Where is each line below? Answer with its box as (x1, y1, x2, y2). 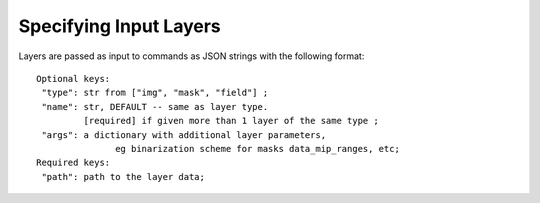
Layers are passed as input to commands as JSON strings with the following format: (18, 50, 365, 62)
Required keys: (36, 157, 111, 169)
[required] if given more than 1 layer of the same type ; (83, 115, 379, 127)
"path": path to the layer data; (41, 171, 205, 182)
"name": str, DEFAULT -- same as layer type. (41, 101, 269, 112)
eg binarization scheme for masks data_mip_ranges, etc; (115, 143, 400, 154)
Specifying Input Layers (18, 15, 222, 37)
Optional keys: (36, 73, 111, 84)
